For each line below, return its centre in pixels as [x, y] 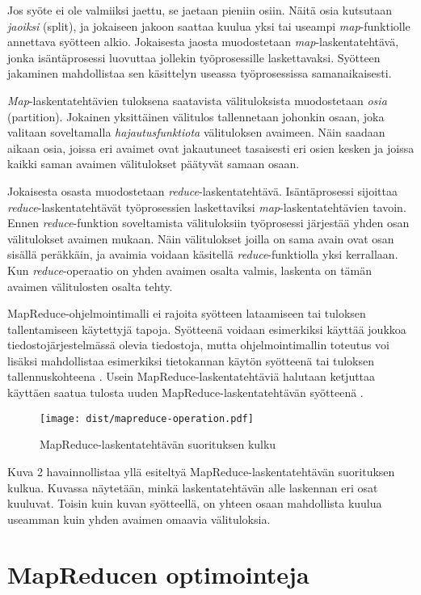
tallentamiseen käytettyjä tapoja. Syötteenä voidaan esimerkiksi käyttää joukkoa [207, 329]
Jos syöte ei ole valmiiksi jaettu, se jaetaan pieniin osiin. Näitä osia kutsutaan [200, 10]
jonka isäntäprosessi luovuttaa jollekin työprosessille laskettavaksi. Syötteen [194, 57]
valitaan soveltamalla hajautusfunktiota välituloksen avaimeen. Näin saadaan [196, 132]
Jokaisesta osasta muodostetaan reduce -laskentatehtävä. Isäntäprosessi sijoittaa [202, 190]
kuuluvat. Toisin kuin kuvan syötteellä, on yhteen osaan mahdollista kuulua [195, 503]
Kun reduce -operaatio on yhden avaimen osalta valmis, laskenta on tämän [190, 270]
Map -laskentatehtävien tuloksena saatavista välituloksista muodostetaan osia [197, 100]
